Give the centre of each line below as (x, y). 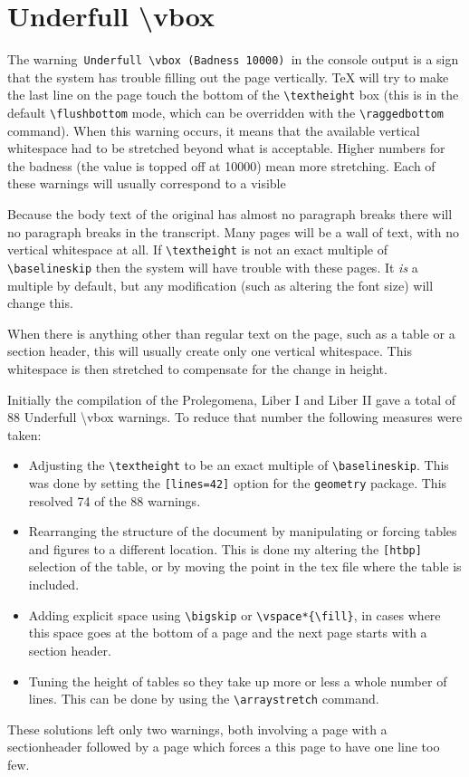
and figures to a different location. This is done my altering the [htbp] (225, 548)
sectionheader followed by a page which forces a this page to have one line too (224, 747)
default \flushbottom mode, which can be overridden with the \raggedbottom (226, 113)
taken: (24, 434)
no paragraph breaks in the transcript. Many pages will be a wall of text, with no (234, 231)
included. (54, 585)
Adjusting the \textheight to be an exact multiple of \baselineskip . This (239, 465)
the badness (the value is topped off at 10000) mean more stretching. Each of (221, 165)
